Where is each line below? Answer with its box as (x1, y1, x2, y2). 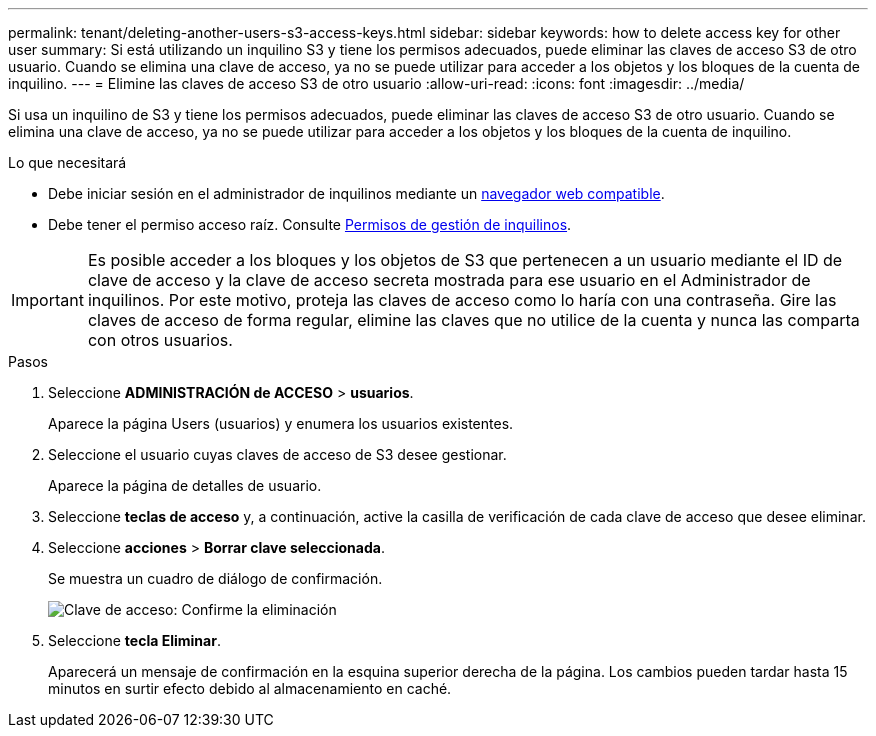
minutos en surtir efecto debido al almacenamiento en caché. (48, 680, 452, 697)
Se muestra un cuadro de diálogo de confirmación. (48, 570, 383, 587)
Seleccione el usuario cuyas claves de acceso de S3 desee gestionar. (48, 446, 507, 463)
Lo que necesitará (8, 154, 127, 171)
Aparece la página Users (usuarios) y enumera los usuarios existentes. (48, 415, 514, 432)
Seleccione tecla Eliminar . (48, 632, 221, 649)
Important (11, 290, 84, 310)
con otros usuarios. (87, 330, 233, 350)
